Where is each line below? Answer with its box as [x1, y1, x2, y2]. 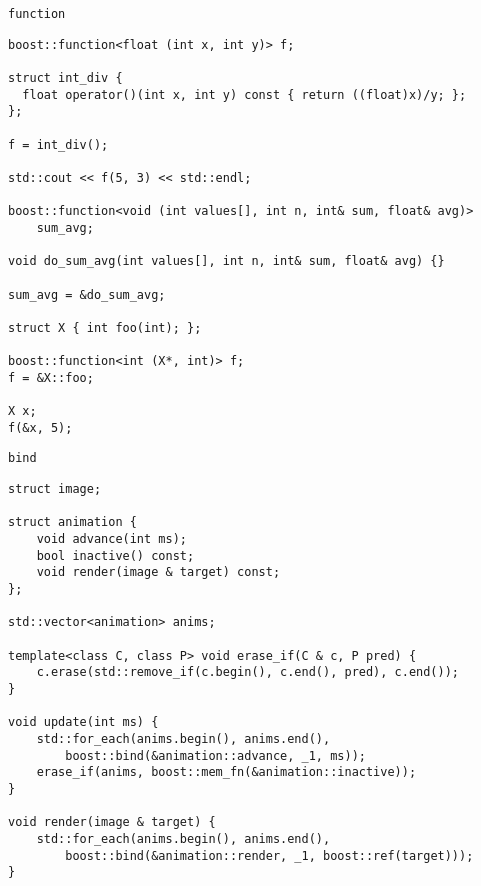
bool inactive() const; [36, 548, 195, 563]
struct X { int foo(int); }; [8, 320, 202, 335]
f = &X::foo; [8, 370, 94, 385]
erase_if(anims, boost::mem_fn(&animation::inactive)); [36, 765, 417, 780]
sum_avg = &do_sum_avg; [8, 287, 166, 302]
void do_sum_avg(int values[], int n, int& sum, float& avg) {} [8, 254, 445, 269]
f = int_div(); [8, 137, 109, 152]
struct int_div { [8, 70, 123, 85]
